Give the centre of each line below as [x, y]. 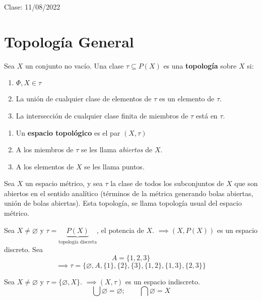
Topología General [69, 41]
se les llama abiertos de [117, 149]
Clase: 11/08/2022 [32, 7]
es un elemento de [187, 99]
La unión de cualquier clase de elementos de [84, 99]
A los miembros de [45, 149]
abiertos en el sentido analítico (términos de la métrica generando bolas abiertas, [129, 193]
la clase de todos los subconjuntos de [167, 183]
